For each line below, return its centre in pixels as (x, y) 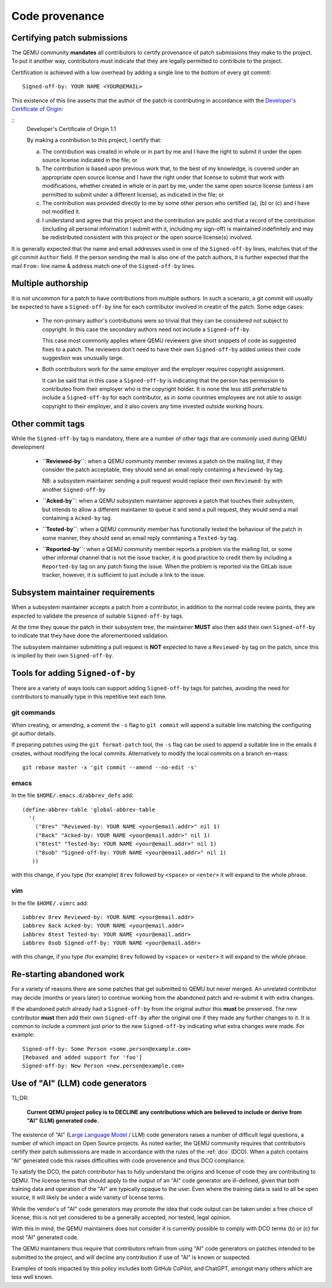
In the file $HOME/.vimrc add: (50, 903)
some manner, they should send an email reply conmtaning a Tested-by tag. (140, 538)
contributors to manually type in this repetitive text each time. (89, 697)
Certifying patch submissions (69, 38)
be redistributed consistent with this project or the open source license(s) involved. (147, 237)
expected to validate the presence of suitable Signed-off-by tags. (97, 616)
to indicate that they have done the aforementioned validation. (90, 635)
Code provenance (58, 16)
